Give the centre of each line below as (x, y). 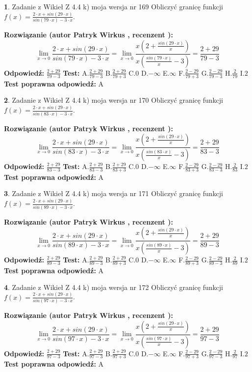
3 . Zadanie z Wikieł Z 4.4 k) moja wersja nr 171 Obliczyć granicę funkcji (113, 193)
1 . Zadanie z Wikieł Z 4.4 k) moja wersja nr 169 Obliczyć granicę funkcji (113, 6)
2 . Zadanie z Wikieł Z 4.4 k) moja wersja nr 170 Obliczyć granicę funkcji (113, 100)
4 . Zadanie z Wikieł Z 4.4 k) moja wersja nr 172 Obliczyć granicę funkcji (113, 287)
